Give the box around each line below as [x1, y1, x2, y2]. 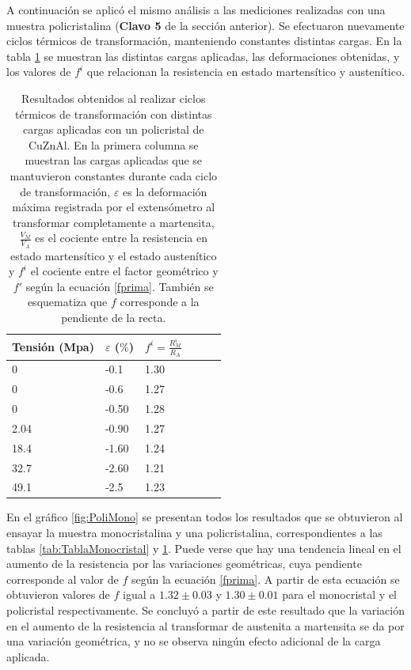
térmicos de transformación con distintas [14, 105, 212, 122]
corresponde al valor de [6, 570, 119, 587]
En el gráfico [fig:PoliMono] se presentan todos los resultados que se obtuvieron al [6, 509, 403, 525]
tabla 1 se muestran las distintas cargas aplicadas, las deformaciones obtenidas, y [6, 47, 400, 64]
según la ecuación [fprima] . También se [25, 278, 214, 294]
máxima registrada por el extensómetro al [12, 199, 215, 215]
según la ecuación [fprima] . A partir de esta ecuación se [131, 570, 400, 587]
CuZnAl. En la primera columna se [28, 136, 199, 153]
